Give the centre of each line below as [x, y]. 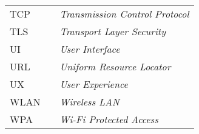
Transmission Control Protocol [124, 14]
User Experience [94, 84]
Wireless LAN [89, 102]
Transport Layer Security [113, 31]
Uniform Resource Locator [115, 66]
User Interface [90, 49]
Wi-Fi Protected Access [109, 119]
